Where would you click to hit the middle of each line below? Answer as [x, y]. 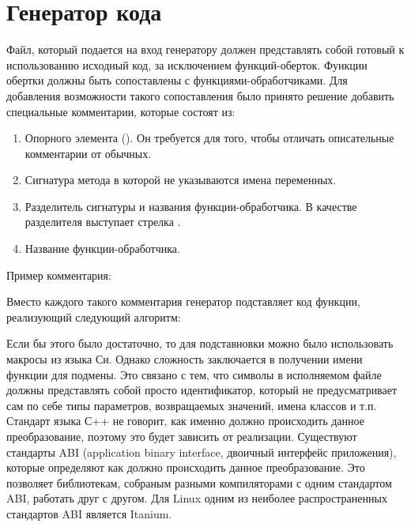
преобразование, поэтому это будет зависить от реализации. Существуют [182, 436]
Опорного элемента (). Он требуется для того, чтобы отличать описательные [209, 138]
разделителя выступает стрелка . [103, 222]
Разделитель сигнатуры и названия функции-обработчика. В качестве [191, 206]
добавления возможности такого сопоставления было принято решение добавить [200, 95]
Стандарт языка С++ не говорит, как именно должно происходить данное [185, 421]
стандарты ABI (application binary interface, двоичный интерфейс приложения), [202, 452]
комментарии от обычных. [88, 153]
